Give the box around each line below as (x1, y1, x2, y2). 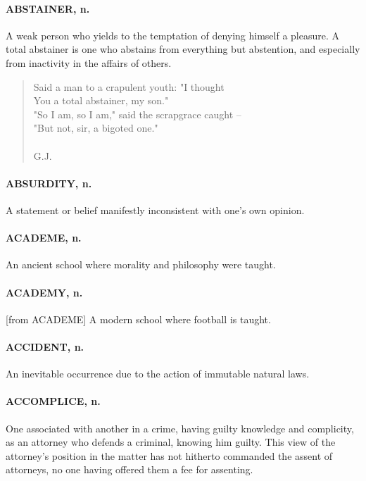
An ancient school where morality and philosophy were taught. (6, 257, 276, 272)
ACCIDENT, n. (6, 339, 84, 354)
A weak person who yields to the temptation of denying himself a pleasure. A (6, 27, 340, 42)
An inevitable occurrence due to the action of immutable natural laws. (6, 366, 310, 381)
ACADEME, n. (6, 230, 82, 245)
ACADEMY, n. (6, 285, 83, 299)
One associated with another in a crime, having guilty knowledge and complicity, (6, 420, 354, 435)
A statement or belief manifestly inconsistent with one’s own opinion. (6, 202, 305, 217)
